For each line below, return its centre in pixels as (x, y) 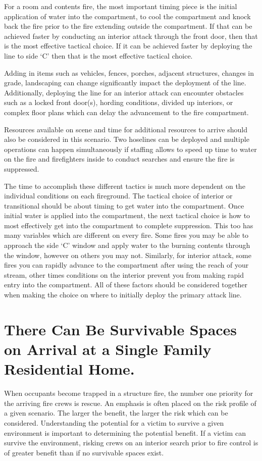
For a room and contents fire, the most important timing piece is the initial (121, 6)
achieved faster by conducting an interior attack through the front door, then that (131, 36)
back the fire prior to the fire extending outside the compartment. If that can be (128, 26)
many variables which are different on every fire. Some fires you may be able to (126, 235)
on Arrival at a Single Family (108, 349)
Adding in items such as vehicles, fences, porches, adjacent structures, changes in (129, 72)
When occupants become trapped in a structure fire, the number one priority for (129, 393)
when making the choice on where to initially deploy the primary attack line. (123, 295)
